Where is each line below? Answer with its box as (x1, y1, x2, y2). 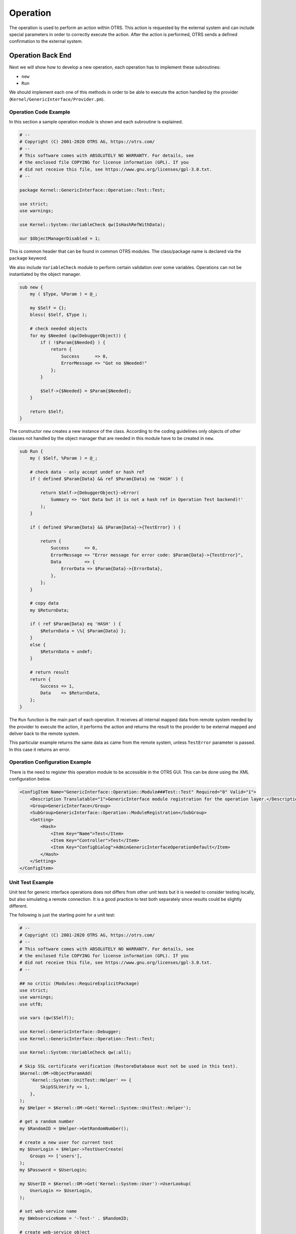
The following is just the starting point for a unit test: (9, 912, 115, 918)
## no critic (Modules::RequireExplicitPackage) (19, 980, 140, 986)
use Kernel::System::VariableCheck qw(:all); (19, 1049, 132, 1055)
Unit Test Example (9, 879, 54, 886)
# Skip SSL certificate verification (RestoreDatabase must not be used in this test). (19, 1064, 238, 1069)
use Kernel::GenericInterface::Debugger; (19, 1029, 121, 1035)
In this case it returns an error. (9, 746, 71, 752)
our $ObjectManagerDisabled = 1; (19, 235, 101, 241)
